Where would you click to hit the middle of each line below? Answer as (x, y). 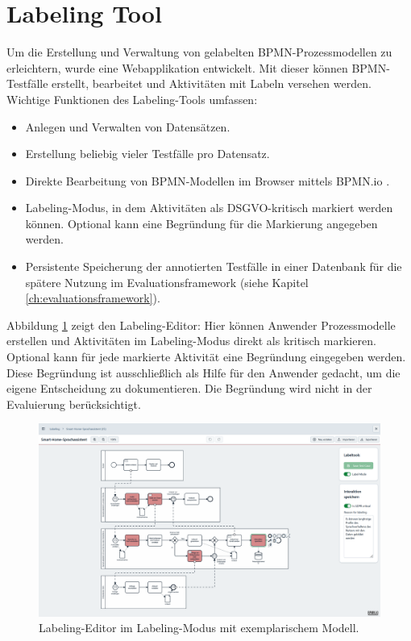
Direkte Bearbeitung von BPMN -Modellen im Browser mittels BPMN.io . (208, 180)
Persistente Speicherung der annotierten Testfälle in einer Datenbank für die (214, 266)
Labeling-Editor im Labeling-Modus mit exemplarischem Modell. (199, 628)
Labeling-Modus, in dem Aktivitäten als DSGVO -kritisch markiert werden (209, 208)
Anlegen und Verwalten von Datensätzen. (128, 126)
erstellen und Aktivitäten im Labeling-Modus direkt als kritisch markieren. (191, 341)
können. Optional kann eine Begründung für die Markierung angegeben (201, 223)
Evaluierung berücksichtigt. (74, 404)
